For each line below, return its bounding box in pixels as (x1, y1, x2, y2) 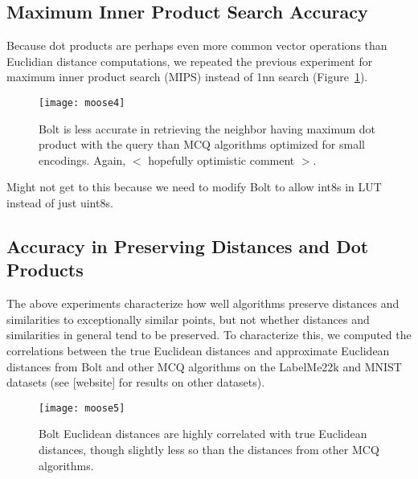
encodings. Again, (39, 151, 126, 168)
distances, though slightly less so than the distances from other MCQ (39, 441, 379, 458)
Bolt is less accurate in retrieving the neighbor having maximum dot (39, 120, 376, 137)
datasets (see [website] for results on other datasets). (6, 374, 265, 391)
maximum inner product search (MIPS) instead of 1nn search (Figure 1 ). (6, 68, 368, 85)
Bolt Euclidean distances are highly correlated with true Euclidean (39, 425, 367, 442)
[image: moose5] (39, 402, 125, 414)
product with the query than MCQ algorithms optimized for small (39, 136, 365, 153)
